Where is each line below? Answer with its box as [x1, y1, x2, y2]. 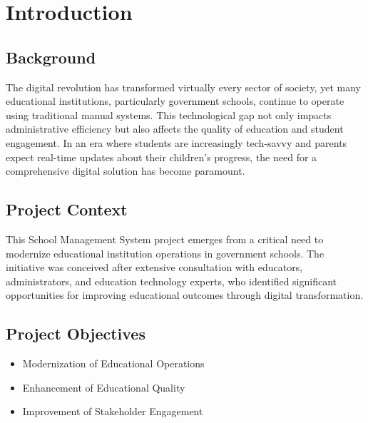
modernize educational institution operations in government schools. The [6, 245, 324, 260]
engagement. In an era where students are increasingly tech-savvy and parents [6, 135, 347, 150]
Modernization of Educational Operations [22, 356, 205, 371]
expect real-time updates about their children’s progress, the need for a [6, 149, 317, 164]
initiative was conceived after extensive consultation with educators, [6, 260, 303, 275]
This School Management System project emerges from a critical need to [6, 231, 324, 246]
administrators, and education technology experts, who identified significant [6, 273, 337, 288]
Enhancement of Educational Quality [22, 379, 185, 394]
